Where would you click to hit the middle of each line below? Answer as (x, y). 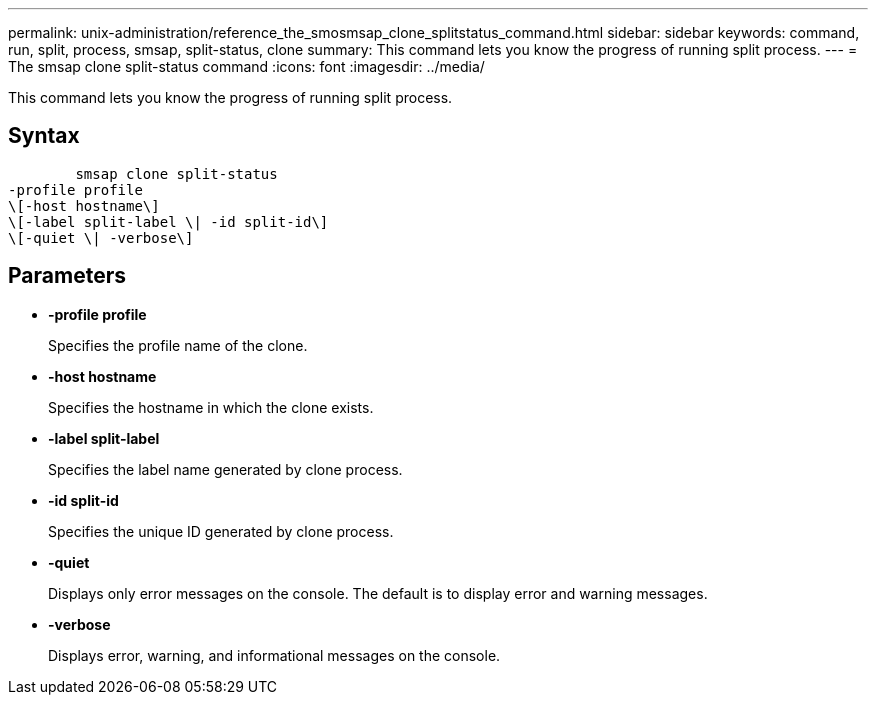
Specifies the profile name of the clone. (178, 345)
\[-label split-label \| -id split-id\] (168, 221)
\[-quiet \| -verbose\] (101, 237)
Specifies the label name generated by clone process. (225, 469)
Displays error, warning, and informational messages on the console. (274, 655)
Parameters (67, 276)
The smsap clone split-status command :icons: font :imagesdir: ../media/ (246, 66)
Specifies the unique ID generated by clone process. (221, 531)
